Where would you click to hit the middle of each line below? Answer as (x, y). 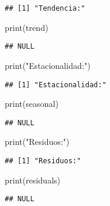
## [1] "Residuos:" (43, 161)
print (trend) (27, 27)
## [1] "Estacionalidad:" (56, 85)
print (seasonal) (32, 104)
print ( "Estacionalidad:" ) (48, 65)
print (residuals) (33, 180)
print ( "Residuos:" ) (37, 142)
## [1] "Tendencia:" (45, 8)
